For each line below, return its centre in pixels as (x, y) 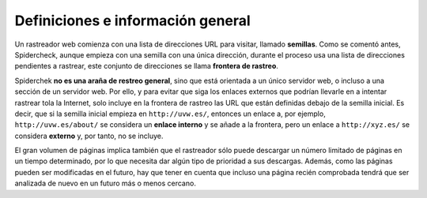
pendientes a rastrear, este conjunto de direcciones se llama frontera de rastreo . (146, 66)
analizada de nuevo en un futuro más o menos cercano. (106, 183)
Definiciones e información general (132, 21)
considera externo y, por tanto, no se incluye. (89, 136)
